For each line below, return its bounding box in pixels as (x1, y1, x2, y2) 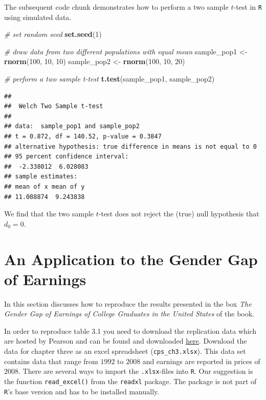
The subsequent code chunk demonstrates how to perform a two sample (4, 2, 229, 12)
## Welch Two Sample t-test (4, 103, 103, 110)
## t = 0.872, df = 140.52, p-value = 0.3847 (4, 133, 162, 140)
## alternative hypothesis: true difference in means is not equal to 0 (4, 143, 257, 150)
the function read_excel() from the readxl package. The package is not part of (4, 375, 257, 386)
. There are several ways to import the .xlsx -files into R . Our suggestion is (18, 366, 253, 376)
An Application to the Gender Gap (4, 248, 258, 269)
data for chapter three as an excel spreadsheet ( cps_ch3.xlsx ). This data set (4, 346, 246, 356)
